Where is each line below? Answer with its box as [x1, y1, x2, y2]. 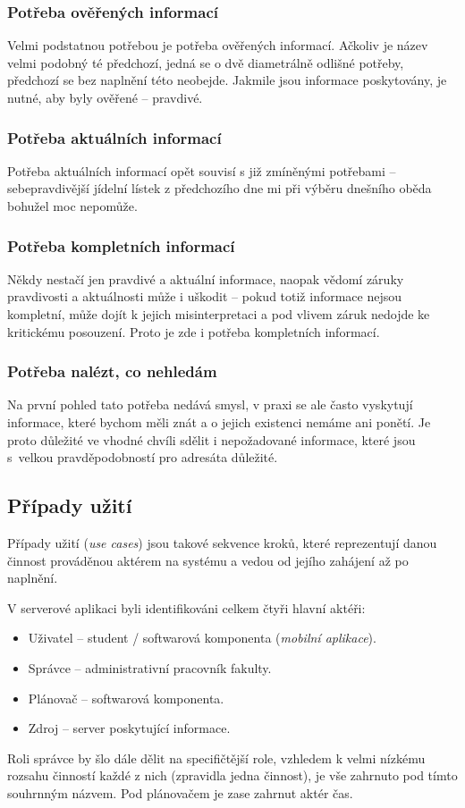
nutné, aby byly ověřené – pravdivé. [7, 88, 203, 106]
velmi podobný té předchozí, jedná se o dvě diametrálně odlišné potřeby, [7, 53, 404, 72]
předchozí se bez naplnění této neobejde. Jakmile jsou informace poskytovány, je [7, 71, 447, 89]
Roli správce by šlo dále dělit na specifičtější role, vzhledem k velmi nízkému [7, 748, 426, 767]
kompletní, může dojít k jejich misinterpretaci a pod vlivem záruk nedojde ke [7, 305, 430, 323]
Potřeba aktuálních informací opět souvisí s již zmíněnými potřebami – [7, 161, 396, 180]
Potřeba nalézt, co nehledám [7, 360, 217, 383]
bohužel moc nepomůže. [7, 197, 138, 215]
